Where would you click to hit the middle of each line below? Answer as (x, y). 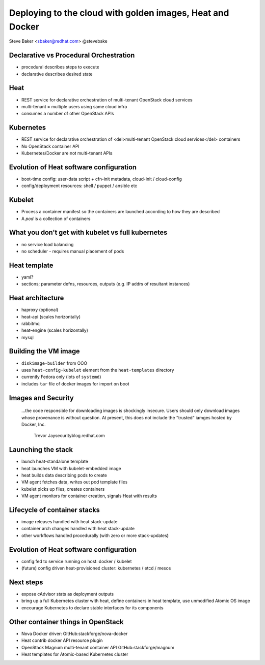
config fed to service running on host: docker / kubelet (77, 561)
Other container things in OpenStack (66, 622)
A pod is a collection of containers (56, 219)
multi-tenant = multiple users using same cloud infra (74, 106)
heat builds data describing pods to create (64, 475)
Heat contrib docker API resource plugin (62, 640)
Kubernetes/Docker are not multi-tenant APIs (67, 153)
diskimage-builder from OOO (54, 363)
